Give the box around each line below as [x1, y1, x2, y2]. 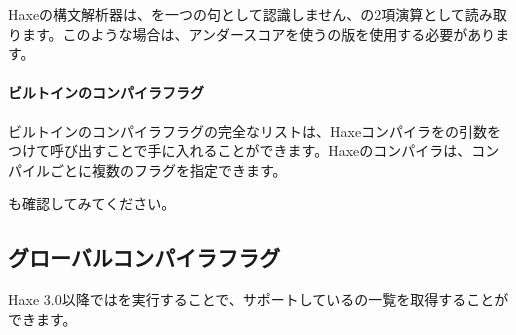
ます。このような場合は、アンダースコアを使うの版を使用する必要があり [21, 23, 496, 44]
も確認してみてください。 [8, 193, 176, 214]
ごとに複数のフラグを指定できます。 [49, 159, 287, 180]
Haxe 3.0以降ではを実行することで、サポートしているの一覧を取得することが [8, 289, 509, 310]
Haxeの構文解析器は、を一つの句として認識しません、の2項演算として [8, 4, 465, 24]
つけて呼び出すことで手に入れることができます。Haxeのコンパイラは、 [8, 140, 472, 161]
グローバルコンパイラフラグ [8, 242, 281, 273]
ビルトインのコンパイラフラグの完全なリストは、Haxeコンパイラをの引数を [8, 120, 502, 141]
